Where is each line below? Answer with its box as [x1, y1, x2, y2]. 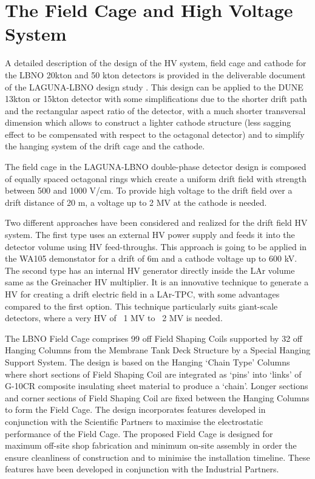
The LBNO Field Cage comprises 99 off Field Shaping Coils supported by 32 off [5, 331, 302, 344]
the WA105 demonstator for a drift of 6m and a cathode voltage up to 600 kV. [5, 252, 297, 265]
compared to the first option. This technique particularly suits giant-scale [5, 299, 278, 312]
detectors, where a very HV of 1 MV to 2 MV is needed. [5, 311, 223, 324]
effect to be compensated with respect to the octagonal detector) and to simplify [5, 127, 305, 140]
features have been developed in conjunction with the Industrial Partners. [5, 463, 279, 475]
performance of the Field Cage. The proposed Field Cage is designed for [5, 427, 273, 440]
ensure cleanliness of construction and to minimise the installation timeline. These [5, 450, 310, 463]
